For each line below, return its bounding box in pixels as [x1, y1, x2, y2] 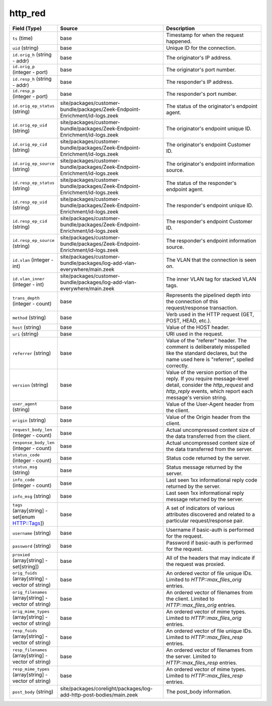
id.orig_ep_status [12, 103, 55, 109]
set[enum [12, 513, 35, 520]
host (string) [12, 324, 41, 331]
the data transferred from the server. [166, 445, 253, 453]
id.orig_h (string [12, 51, 52, 58]
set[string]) [12, 563, 39, 570]
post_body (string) [12, 688, 54, 695]
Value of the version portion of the [166, 368, 248, 375]
